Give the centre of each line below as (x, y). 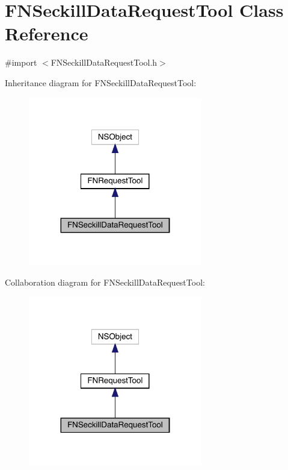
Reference (47, 33)
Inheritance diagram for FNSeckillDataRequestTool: (101, 82)
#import (21, 62)
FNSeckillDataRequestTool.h (104, 62)
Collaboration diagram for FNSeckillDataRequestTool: (105, 282)
